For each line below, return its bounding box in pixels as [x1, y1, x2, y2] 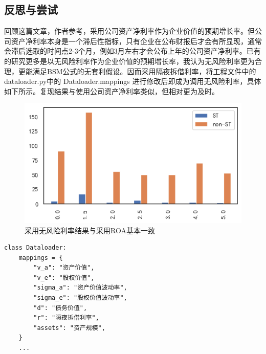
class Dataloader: [4, 244, 66, 252]
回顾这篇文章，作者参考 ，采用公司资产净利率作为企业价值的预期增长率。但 [4, 26, 255, 36]
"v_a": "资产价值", [33, 264, 95, 272]
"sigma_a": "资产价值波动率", [33, 284, 127, 292]
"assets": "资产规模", [33, 324, 105, 331]
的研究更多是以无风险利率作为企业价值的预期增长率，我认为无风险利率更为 [4, 55, 255, 66]
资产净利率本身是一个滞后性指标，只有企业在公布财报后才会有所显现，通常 [11, 35, 262, 46]
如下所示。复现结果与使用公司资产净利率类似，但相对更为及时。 [4, 85, 219, 96]
